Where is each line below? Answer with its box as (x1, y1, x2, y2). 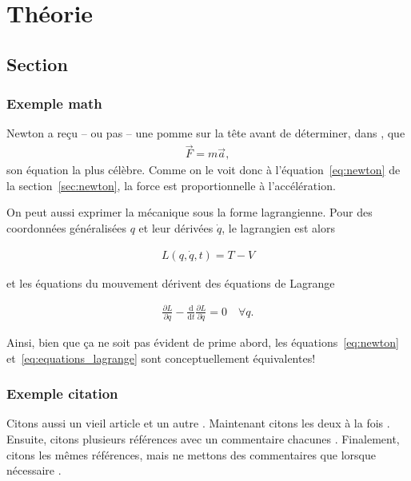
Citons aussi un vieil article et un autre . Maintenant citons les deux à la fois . (6, 415, 390, 431)
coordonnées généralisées (6, 220, 127, 236)
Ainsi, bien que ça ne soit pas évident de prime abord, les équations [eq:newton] (6, 334, 399, 351)
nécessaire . (6, 462, 62, 479)
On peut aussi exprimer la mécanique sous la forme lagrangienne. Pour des (6, 204, 373, 221)
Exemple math (6, 93, 102, 113)
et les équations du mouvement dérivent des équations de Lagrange (6, 274, 335, 291)
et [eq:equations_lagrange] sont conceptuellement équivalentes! (6, 349, 316, 366)
